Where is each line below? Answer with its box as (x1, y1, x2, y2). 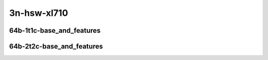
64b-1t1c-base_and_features (9, 26, 101, 35)
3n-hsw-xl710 (9, 7, 68, 18)
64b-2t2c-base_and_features (9, 42, 103, 51)
